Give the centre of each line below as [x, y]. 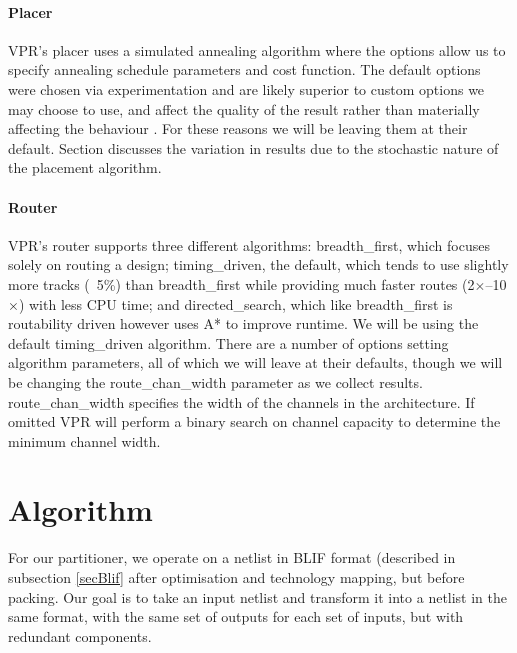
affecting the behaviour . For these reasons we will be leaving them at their [238, 128]
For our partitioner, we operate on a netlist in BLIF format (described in [232, 557]
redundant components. [80, 635]
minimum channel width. [84, 440]
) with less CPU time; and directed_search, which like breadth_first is [235, 303]
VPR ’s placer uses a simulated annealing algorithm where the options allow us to [257, 49]
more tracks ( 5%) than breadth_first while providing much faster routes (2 [241, 283]
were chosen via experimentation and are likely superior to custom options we [246, 88]
